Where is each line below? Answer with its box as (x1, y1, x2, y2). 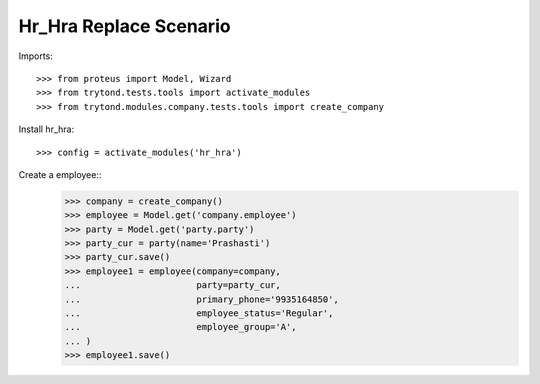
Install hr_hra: (18, 123, 75, 135)
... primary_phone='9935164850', (64, 293, 339, 305)
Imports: (18, 50, 54, 62)
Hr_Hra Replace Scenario (18, 15, 231, 37)
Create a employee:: (18, 168, 102, 180)
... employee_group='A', (64, 321, 297, 333)
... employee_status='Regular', (64, 308, 334, 319)
